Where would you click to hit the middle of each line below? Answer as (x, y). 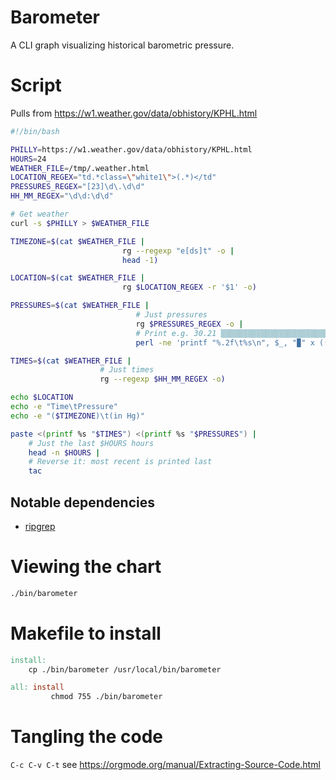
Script (36, 85)
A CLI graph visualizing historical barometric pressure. (122, 45)
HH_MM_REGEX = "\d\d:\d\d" (62, 196)
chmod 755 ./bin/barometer (106, 697)
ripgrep (40, 526)
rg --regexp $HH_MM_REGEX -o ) (162, 379)
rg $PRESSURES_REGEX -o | (189, 324)
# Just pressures (171, 315)
